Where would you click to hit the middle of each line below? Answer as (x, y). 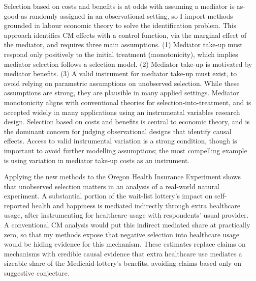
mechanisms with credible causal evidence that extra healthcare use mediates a (123, 253)
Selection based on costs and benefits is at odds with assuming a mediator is (119, 6)
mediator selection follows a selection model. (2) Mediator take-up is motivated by (128, 64)
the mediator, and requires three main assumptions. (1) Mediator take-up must (123, 44)
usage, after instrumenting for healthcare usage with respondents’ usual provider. (126, 215)
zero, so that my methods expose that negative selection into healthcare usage (122, 234)
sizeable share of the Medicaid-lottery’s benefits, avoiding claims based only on (123, 263)
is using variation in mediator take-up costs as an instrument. (97, 160)
